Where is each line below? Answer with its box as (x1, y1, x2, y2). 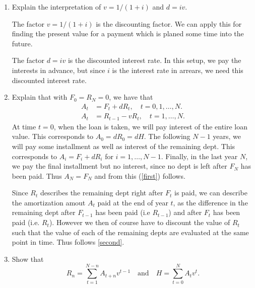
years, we (213, 131, 241, 141)
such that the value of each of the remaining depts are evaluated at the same (12, 227, 249, 237)
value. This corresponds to (12, 131, 94, 141)
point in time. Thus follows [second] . (12, 237, 124, 247)
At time (12, 121, 36, 131)
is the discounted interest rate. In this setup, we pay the (68, 55, 241, 65)
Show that (12, 253, 44, 264)
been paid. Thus (12, 170, 62, 181)
